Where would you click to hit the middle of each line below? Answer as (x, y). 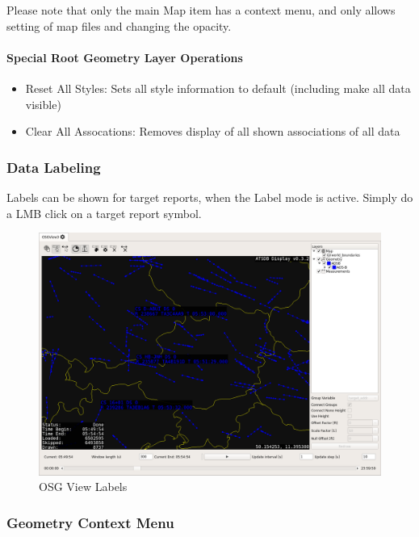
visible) (43, 104)
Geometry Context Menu (90, 522)
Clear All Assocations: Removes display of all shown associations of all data (213, 131)
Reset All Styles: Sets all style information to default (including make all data (218, 88)
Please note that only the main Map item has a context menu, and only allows (201, 10)
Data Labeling (54, 167)
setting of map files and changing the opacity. (119, 25)
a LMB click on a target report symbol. (104, 213)
